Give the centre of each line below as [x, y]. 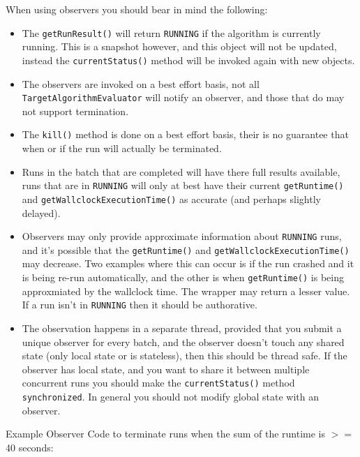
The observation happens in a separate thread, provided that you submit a [182, 328]
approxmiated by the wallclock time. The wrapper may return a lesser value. [186, 291]
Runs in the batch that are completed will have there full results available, [181, 171]
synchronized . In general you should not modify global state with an [171, 396]
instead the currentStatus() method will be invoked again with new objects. [188, 60]
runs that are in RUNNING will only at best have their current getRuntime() [183, 185]
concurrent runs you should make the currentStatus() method [158, 383]
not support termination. [75, 111]
